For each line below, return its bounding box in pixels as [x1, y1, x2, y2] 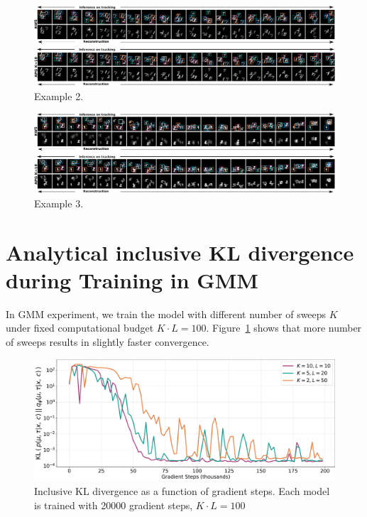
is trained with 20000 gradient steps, [34, 497, 193, 512]
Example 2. [34, 88, 84, 103]
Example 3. [34, 195, 84, 210]
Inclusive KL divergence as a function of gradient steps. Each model [34, 483, 330, 498]
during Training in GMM [6, 265, 258, 294]
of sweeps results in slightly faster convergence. [6, 334, 209, 349]
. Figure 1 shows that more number [206, 320, 362, 335]
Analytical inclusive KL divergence [6, 237, 354, 266]
